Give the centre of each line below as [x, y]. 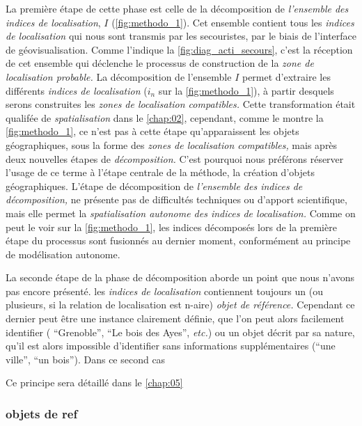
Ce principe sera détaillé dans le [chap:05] [94, 382]
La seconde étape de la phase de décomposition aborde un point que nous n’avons [180, 277]
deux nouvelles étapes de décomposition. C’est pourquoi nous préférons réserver [175, 158]
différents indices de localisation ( [77, 90]
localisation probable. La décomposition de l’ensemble [119, 76]
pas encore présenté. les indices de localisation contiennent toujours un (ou [164, 291]
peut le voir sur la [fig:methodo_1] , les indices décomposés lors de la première [171, 227]
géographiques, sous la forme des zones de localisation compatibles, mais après [172, 144]
